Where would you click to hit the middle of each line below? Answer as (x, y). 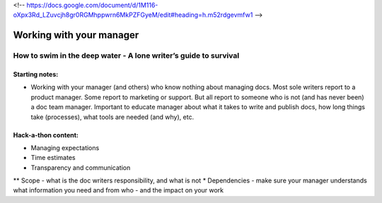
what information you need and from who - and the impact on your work (118, 190)
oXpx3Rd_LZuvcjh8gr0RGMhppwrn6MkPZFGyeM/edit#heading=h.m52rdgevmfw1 (133, 15)
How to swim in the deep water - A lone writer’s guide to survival (126, 56)
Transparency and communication (81, 167)
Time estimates (53, 158)
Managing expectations (65, 147)
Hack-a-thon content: (46, 135)
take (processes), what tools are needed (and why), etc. (112, 117)
